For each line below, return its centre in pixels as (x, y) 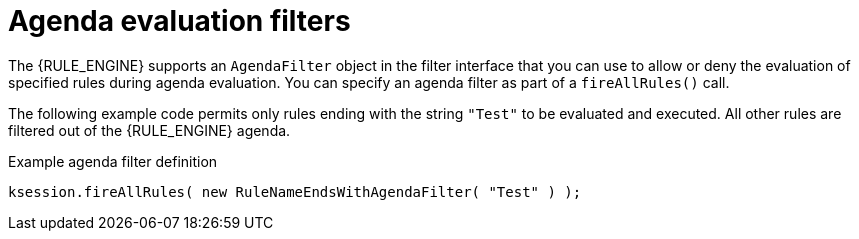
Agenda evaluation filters (179, 21)
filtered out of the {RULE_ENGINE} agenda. (149, 130)
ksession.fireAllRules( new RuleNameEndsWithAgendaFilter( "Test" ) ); (295, 191)
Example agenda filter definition (113, 161)
